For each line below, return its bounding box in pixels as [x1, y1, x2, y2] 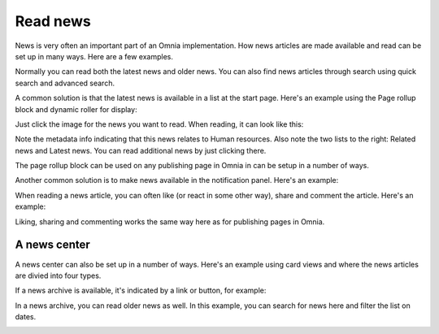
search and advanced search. [15, 78, 115, 88]
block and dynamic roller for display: [15, 104, 137, 114]
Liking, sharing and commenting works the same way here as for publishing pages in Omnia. [15, 216, 325, 227]
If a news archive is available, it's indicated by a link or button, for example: [15, 285, 267, 296]
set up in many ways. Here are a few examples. [15, 51, 174, 61]
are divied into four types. [15, 271, 102, 280]
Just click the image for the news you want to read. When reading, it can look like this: [15, 119, 304, 129]
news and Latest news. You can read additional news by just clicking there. [15, 145, 267, 155]
